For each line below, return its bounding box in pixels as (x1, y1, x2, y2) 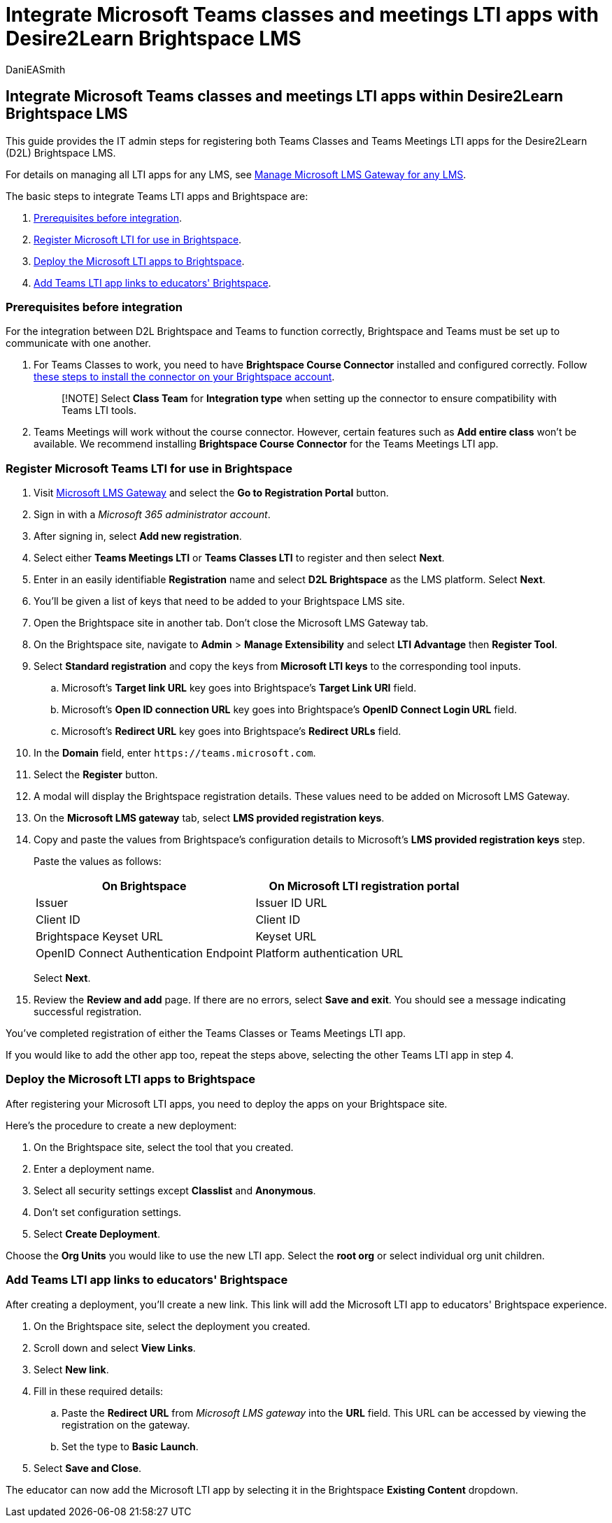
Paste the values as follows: (34, 855, 162, 868)
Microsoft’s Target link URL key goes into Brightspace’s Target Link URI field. (62, 682, 417, 694)
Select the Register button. (34, 768, 158, 781)
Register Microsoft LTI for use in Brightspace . (34, 233, 242, 245)
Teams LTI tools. (62, 404, 137, 417)
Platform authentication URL (255, 946, 404, 961)
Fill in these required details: (34, 1385, 164, 1397)
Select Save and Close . (34, 1461, 142, 1474)
